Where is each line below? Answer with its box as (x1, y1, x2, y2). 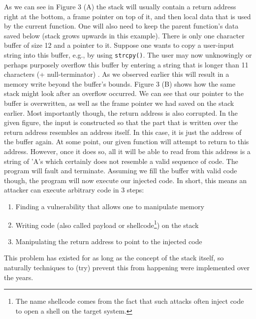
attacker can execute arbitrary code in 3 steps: (4, 185, 144, 195)
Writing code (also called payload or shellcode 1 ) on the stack (15, 218, 199, 230)
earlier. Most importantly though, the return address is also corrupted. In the (4, 107, 238, 118)
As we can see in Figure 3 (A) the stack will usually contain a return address (4, 1, 236, 11)
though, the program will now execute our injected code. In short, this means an (4, 175, 247, 185)
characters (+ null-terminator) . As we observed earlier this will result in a (4, 69, 229, 79)
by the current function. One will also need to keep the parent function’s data (4, 21, 239, 31)
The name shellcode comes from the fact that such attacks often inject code (15, 296, 244, 306)
